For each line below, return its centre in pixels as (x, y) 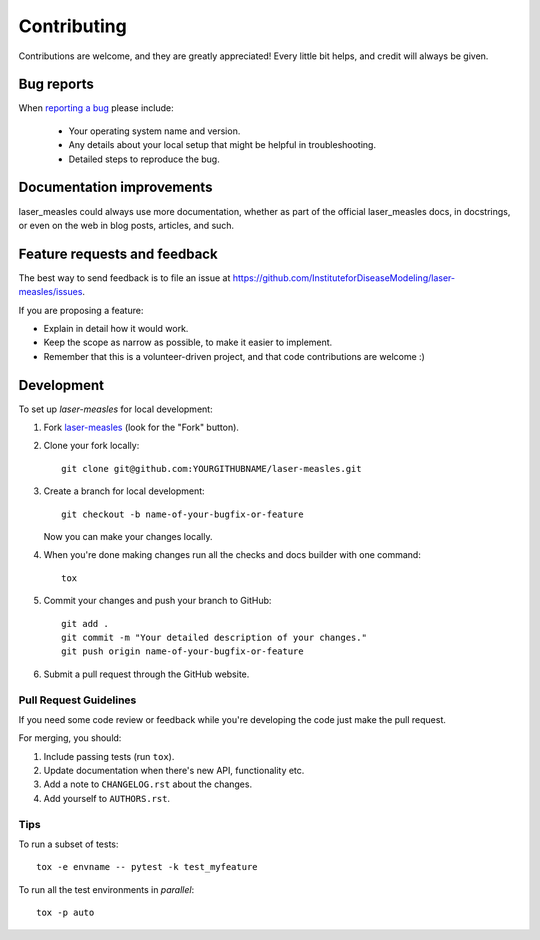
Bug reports (56, 84)
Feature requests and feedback (118, 253)
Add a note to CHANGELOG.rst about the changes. (148, 784)
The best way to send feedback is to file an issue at (124, 277)
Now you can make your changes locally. (128, 537)
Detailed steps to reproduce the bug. (144, 159)
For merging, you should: (70, 738)
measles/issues (50, 292)
